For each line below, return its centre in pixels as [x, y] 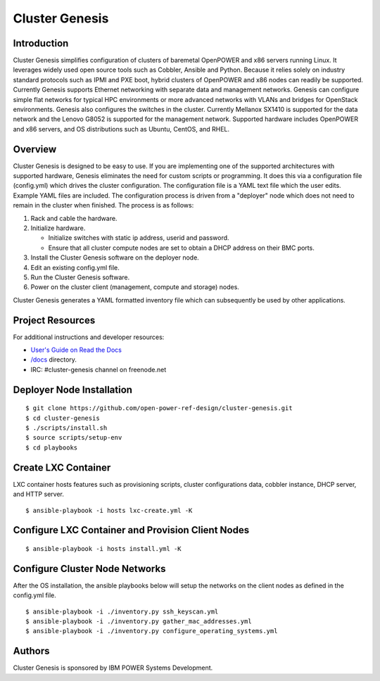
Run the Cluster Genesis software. [80, 277]
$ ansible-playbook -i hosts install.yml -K [104, 548]
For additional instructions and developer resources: [89, 337]
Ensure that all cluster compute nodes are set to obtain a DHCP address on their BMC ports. [181, 248]
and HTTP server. [39, 494]
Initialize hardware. [58, 228]
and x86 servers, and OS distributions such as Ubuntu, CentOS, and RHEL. [121, 129]
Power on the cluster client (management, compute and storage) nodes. [135, 287]
